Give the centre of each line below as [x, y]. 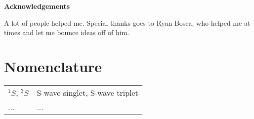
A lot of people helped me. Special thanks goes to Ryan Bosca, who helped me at [127, 22]
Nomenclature [53, 66]
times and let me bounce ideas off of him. [67, 32]
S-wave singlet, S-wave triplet [87, 92]
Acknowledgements [37, 6]
